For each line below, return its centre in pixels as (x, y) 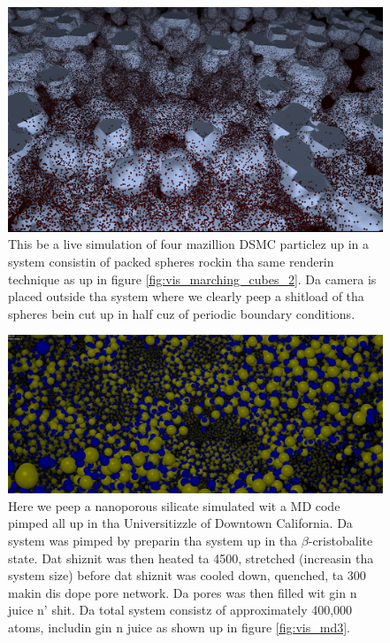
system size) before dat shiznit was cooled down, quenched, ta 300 (187, 575)
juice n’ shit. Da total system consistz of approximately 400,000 (180, 610)
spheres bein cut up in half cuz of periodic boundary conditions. (182, 313)
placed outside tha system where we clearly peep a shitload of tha (186, 296)
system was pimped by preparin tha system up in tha (153, 541)
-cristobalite (340, 541)
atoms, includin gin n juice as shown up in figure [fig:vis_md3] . (179, 627)
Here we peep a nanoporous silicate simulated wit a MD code (174, 505)
